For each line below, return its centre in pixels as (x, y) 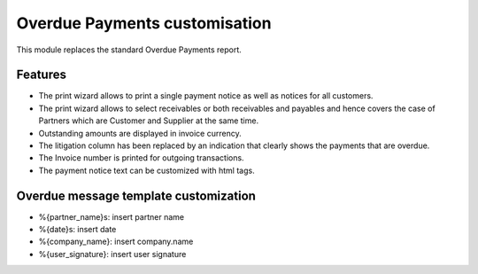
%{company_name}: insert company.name (116, 242)
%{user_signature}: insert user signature (112, 254)
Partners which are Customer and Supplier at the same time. (149, 121)
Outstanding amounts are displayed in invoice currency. (140, 133)
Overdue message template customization (136, 196)
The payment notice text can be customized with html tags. (147, 170)
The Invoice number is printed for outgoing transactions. (141, 158)
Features (41, 75)
